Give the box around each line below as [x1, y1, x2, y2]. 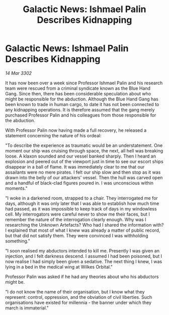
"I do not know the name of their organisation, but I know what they [5, 289, 145, 295]
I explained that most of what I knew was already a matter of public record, [5, 227, 160, 233]
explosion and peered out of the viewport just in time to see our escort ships [5, 158, 163, 165]
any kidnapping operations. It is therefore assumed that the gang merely [5, 107, 155, 113]
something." [5, 238, 30, 244]
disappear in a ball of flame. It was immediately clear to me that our [5, 164, 145, 170]
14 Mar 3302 [5, 70, 32, 76]
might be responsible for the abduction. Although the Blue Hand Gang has [5, 96, 158, 102]
